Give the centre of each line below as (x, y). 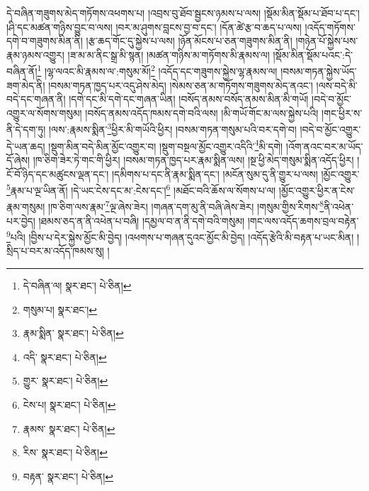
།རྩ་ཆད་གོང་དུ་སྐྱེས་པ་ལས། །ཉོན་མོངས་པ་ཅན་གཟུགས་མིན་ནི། (189, 41)
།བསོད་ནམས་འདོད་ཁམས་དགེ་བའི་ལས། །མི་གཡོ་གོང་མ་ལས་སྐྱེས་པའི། (202, 112)
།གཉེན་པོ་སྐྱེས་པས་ (327, 41)
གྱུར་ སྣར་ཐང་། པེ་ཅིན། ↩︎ (66, 381)
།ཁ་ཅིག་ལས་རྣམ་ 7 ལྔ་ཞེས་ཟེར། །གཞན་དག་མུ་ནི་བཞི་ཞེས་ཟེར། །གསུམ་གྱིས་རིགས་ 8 (186, 205)
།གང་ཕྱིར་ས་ (342, 112)
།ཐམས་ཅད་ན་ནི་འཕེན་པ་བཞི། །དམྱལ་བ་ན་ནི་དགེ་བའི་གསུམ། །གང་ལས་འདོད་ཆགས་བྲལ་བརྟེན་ (199, 220)
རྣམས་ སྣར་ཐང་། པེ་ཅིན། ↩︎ (69, 428)
